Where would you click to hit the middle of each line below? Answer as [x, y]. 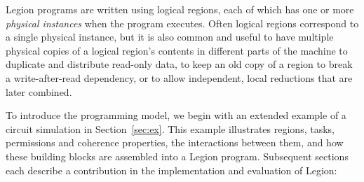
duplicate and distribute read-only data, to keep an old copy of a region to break [179, 64]
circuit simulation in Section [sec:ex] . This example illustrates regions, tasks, [170, 128]
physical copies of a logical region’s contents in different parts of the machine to [177, 50]
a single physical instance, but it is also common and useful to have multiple [170, 37]
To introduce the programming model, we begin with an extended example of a [176, 115]
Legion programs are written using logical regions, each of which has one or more [180, 9]
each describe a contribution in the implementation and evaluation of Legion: [171, 170]
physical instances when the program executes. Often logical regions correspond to [182, 23]
